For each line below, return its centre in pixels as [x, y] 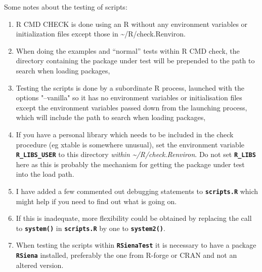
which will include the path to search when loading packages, [111, 117]
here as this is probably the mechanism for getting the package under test [130, 164]
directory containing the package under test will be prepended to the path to [135, 61]
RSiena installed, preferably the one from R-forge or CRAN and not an [126, 255]
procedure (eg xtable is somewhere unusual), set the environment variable [130, 144]
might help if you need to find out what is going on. [96, 201]
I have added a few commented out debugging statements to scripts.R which [137, 191]
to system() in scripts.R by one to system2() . [91, 228]
